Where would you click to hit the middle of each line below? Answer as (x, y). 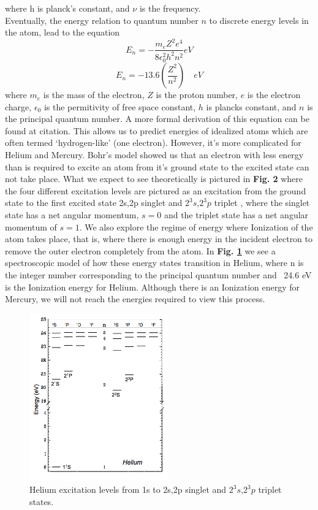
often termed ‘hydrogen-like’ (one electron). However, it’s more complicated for (153, 143)
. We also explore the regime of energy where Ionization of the (196, 226)
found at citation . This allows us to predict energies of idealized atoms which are (157, 130)
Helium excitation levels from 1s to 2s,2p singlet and (128, 489)
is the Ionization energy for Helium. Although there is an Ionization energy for (153, 287)
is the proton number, (197, 95)
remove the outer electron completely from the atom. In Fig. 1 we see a (140, 250)
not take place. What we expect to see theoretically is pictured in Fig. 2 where (154, 179)
